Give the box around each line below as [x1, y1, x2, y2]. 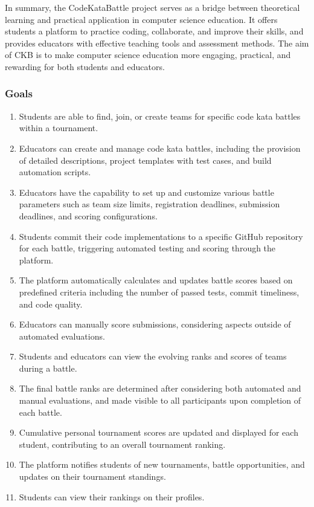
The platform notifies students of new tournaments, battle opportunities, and [19, 458, 305, 471]
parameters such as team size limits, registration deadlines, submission [19, 198, 280, 210]
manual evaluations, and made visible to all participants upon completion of [19, 394, 301, 407]
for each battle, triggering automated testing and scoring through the [19, 242, 276, 254]
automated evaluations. [19, 329, 105, 342]
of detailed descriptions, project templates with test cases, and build [19, 153, 272, 166]
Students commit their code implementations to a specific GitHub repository [19, 230, 303, 242]
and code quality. [19, 297, 83, 310]
